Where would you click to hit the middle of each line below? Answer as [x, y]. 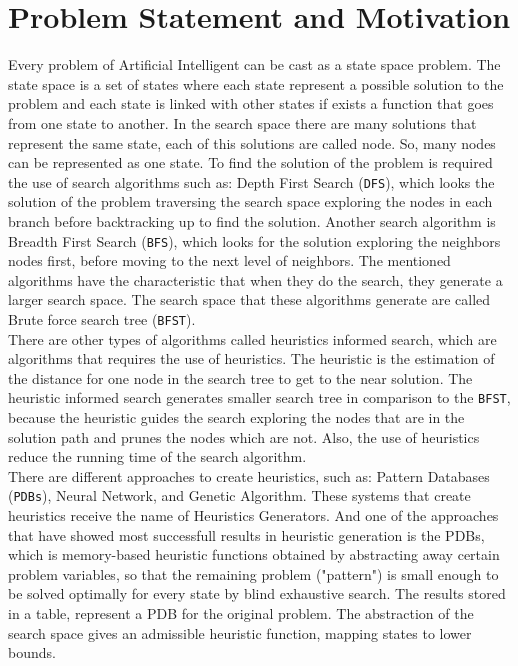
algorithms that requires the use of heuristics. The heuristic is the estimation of [251, 358]
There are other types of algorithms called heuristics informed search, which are [252, 338]
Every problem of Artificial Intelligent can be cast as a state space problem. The [254, 64]
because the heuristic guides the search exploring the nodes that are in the [236, 417]
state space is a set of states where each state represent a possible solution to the [256, 83]
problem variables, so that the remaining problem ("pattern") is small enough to [253, 573]
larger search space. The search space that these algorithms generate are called [249, 299]
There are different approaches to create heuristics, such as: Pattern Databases [249, 475]
